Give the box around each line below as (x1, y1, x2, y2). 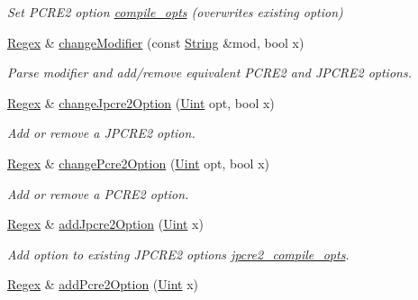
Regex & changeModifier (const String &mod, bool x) (7, 32, 304, 51)
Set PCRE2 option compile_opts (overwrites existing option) (7, 3, 343, 21)
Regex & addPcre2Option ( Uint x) (7, 275, 199, 294)
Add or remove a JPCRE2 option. (7, 123, 195, 142)
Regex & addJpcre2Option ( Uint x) (7, 214, 204, 233)
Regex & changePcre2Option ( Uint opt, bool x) (7, 153, 269, 172)
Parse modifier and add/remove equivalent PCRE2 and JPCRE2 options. (7, 63, 412, 82)
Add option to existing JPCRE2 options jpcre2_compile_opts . (7, 244, 350, 263)
